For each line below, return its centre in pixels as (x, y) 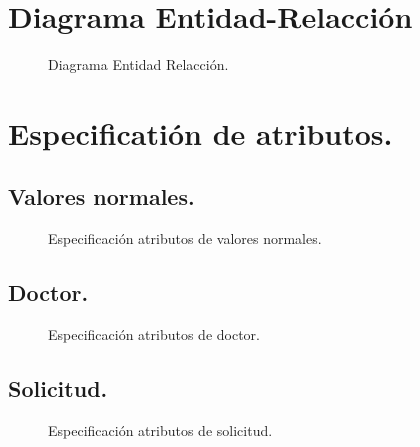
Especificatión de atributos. (200, 132)
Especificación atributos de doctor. (154, 334)
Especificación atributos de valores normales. (185, 238)
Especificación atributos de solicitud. (160, 429)
